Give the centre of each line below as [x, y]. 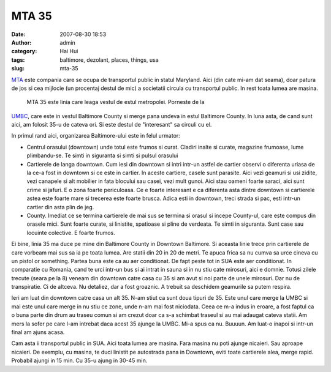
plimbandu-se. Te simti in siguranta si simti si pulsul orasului [102, 155]
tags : [18, 60]
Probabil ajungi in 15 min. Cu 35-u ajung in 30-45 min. [79, 360]
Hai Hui [69, 51]
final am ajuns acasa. [38, 332]
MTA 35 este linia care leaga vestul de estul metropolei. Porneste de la [116, 102]
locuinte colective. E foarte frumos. [71, 232]
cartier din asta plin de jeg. [60, 207]
